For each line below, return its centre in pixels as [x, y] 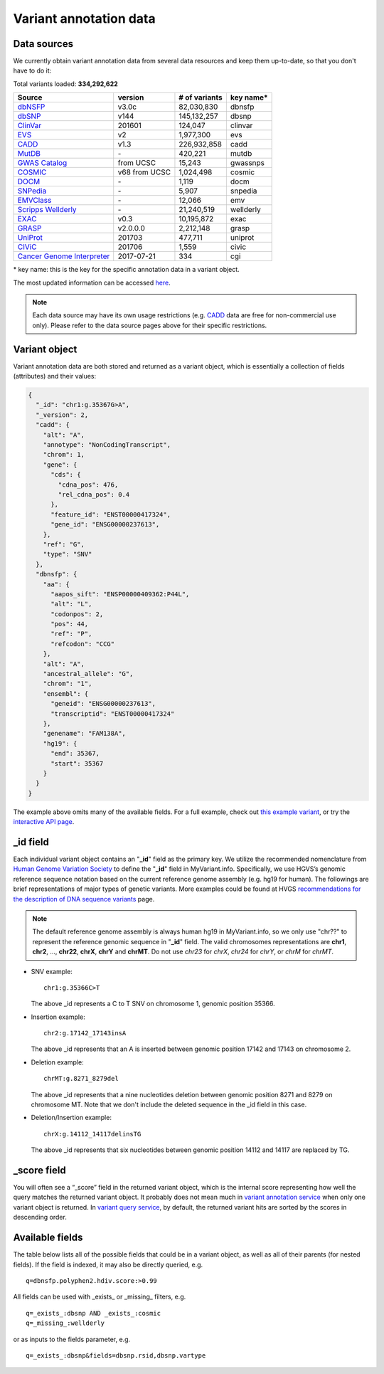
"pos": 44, [70, 624]
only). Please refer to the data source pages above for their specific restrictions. [150, 325]
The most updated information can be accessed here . [92, 282]
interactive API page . [44, 822]
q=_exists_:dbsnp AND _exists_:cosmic [94, 1313]
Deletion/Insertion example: [71, 1118]
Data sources [43, 44]
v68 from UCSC [144, 172]
